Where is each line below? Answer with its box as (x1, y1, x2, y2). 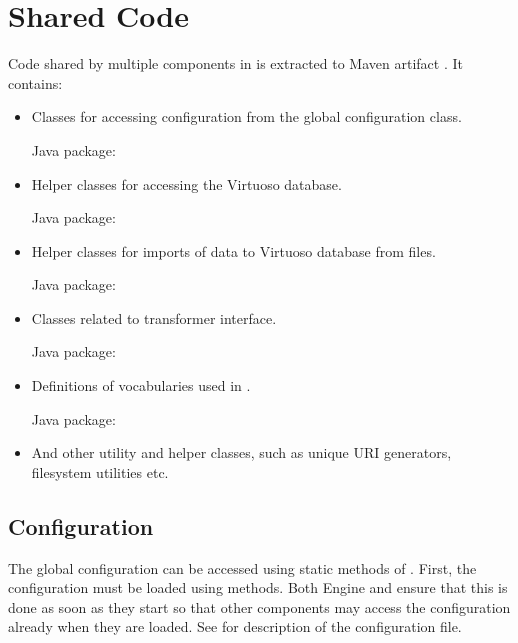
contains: (8, 72, 63, 93)
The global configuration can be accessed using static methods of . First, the (8, 557, 477, 578)
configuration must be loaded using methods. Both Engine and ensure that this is (8, 577, 508, 598)
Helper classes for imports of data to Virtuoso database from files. (31, 240, 436, 261)
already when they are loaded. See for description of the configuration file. (8, 616, 462, 637)
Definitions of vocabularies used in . (31, 375, 251, 396)
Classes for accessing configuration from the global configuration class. (31, 106, 462, 127)
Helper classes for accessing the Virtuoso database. (31, 173, 342, 194)
